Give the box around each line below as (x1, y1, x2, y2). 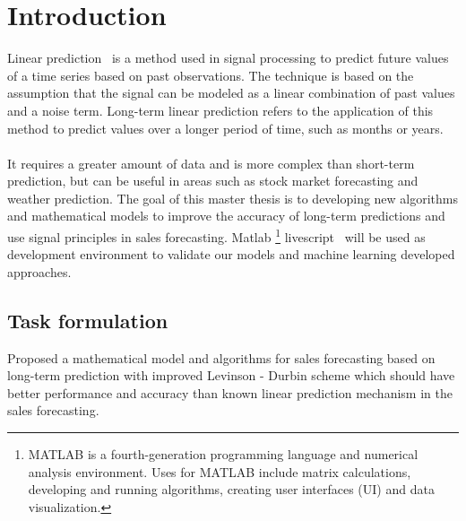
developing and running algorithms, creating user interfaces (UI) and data (28, 480, 435, 499)
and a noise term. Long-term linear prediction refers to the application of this (7, 100, 434, 119)
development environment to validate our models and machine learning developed (7, 245, 455, 264)
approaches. (7, 262, 72, 281)
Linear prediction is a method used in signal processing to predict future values (7, 48, 449, 67)
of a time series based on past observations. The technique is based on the (7, 65, 414, 84)
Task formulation (7, 306, 168, 334)
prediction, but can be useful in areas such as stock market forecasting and (7, 171, 419, 190)
